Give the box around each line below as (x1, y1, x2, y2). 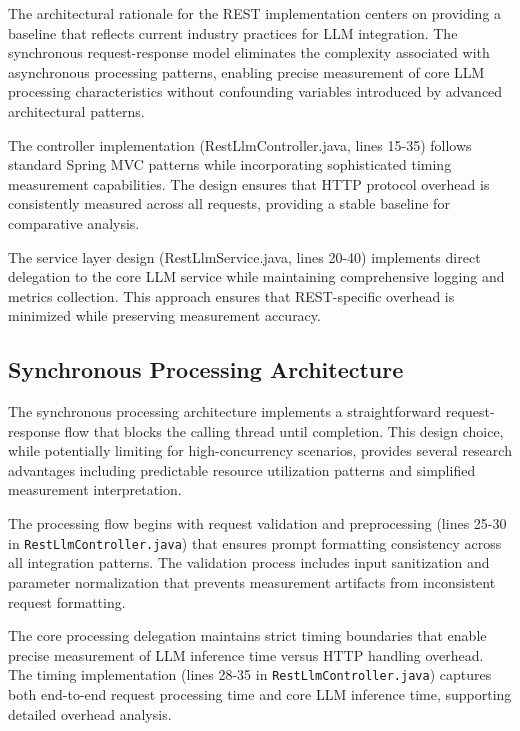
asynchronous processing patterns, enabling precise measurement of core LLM (8, 61, 485, 82)
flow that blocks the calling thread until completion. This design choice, (64, 420, 504, 441)
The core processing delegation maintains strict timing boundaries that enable (8, 625, 487, 646)
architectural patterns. (8, 100, 145, 121)
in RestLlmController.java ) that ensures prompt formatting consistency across (8, 532, 502, 553)
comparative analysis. (8, 212, 140, 233)
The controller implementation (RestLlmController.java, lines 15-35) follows (8, 134, 472, 155)
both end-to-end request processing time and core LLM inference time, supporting (8, 683, 512, 704)
